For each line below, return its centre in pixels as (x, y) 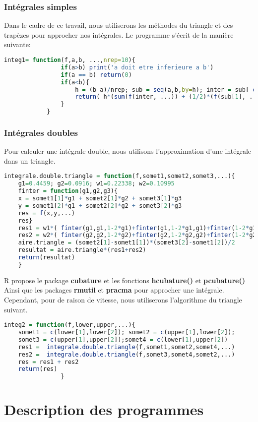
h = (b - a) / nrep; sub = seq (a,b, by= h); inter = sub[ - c (166, 90)
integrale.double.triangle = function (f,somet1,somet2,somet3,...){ (120, 176)
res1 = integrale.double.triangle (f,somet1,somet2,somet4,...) (127, 347)
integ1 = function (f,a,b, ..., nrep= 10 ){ (70, 60)
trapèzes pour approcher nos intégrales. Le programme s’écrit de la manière (119, 34)
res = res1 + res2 (48, 362)
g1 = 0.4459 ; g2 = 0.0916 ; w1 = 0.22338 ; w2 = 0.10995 (96, 184)
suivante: (17, 44)
